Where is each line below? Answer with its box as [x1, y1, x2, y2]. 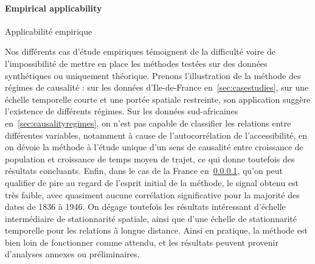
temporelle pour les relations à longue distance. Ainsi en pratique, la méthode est [5, 224, 308, 237]
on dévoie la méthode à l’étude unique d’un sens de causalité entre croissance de [5, 141, 303, 153]
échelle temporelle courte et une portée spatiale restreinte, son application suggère [5, 92, 311, 105]
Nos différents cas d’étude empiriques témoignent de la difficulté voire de [5, 45, 275, 58]
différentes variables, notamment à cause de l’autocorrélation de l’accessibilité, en [5, 128, 308, 141]
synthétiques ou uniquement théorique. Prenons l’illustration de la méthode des [5, 69, 301, 82]
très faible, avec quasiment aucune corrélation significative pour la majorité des [5, 188, 300, 201]
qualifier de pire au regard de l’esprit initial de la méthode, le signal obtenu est [5, 176, 299, 189]
